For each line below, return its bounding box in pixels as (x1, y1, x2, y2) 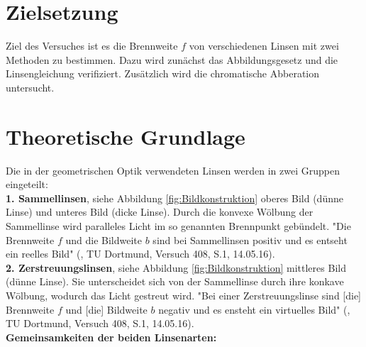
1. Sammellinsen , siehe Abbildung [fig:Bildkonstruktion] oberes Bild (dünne (6, 190, 343, 205)
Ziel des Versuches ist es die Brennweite (6, 38, 178, 53)
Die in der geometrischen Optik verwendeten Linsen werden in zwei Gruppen (6, 163, 340, 177)
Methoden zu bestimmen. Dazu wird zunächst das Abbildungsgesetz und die (6, 52, 338, 67)
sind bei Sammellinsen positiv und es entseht (152, 232, 348, 247)
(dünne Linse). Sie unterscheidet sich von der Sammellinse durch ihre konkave (6, 274, 344, 289)
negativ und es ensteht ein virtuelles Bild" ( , (158, 302, 350, 316)
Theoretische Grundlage (6, 121, 245, 150)
